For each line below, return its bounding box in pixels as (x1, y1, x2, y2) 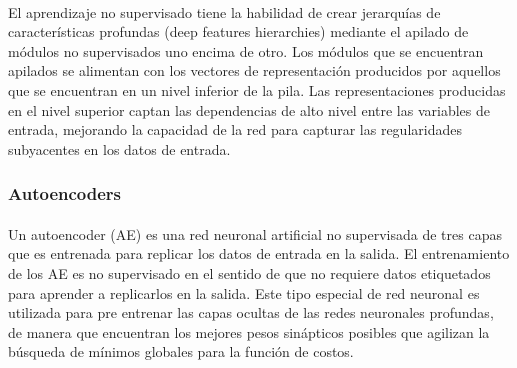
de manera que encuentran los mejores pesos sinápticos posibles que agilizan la (8, 321, 490, 342)
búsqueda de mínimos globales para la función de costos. (8, 341, 354, 362)
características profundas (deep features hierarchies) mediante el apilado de (8, 21, 469, 42)
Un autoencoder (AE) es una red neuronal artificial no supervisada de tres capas (8, 223, 502, 244)
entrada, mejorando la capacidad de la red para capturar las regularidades (8, 119, 462, 140)
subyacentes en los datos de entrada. (8, 138, 231, 159)
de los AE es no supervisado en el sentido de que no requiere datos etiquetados (8, 262, 491, 283)
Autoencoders (8, 181, 122, 206)
